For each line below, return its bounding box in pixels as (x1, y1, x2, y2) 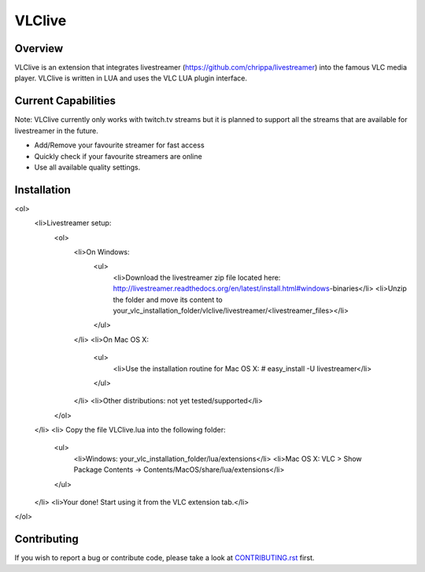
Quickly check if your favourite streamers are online (34, 151, 202, 161)
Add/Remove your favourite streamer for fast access (34, 140, 205, 150)
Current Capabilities (14, 95, 116, 108)
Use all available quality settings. (34, 162, 141, 172)
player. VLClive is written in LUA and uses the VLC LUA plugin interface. (14, 73, 248, 83)
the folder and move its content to (113, 295, 224, 304)
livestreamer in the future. (14, 126, 98, 136)
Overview (14, 42, 64, 55)
